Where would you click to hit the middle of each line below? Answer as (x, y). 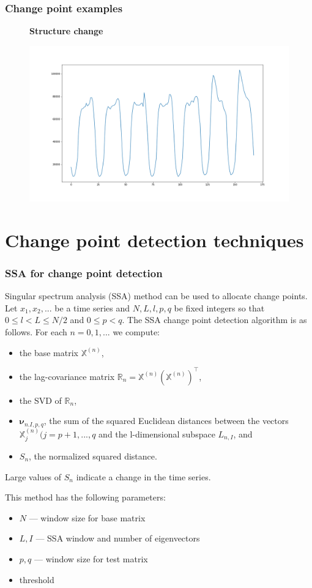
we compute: (136, 332)
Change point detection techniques (154, 240)
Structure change (66, 31)
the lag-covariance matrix (67, 376)
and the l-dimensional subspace (157, 434)
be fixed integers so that (219, 307)
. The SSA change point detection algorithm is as (214, 320)
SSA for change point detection (84, 273)
